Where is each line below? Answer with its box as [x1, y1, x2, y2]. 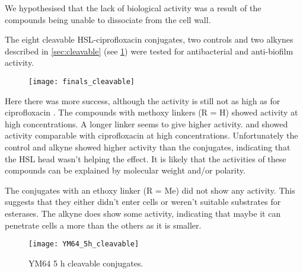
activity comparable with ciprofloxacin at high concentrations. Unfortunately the [5, 129, 298, 142]
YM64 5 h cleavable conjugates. [28, 256, 143, 269]
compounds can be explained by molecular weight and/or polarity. [5, 164, 245, 176]
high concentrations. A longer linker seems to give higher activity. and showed [5, 117, 288, 130]
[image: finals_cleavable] [28, 77, 135, 86]
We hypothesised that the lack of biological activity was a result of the [5, 2, 261, 14]
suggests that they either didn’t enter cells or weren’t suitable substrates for [5, 195, 281, 208]
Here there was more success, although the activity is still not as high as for [5, 94, 280, 107]
